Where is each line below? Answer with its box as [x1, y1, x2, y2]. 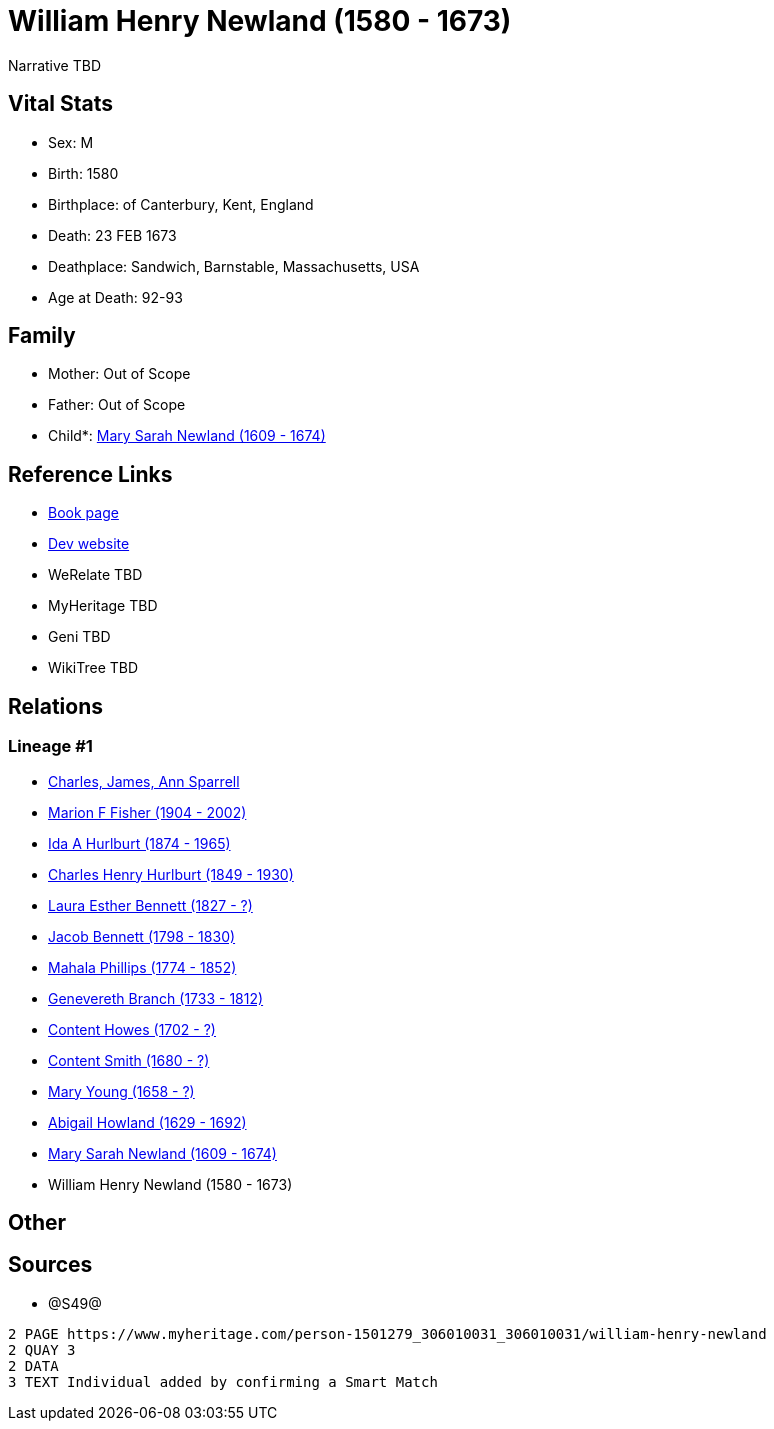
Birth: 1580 [48, 164, 119, 182]
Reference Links [8, 461, 173, 487]
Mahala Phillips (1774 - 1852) [48, 958, 237, 976]
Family [8, 323, 76, 349]
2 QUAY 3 [8, 1341, 76, 1358]
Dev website [48, 535, 130, 553]
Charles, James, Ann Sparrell [48, 772, 240, 790]
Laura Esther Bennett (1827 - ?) [48, 896, 253, 914]
